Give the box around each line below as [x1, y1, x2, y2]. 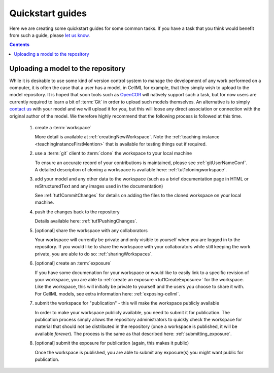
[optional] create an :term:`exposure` [35, 260, 112, 266]
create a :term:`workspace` [35, 124, 91, 130]
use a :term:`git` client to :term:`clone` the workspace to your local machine [35, 150, 192, 157]
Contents [9, 42, 30, 48]
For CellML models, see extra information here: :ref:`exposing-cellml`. [35, 290, 180, 296]
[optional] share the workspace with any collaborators [35, 227, 148, 233]
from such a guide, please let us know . [9, 32, 90, 38]
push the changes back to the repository [35, 208, 120, 215]
